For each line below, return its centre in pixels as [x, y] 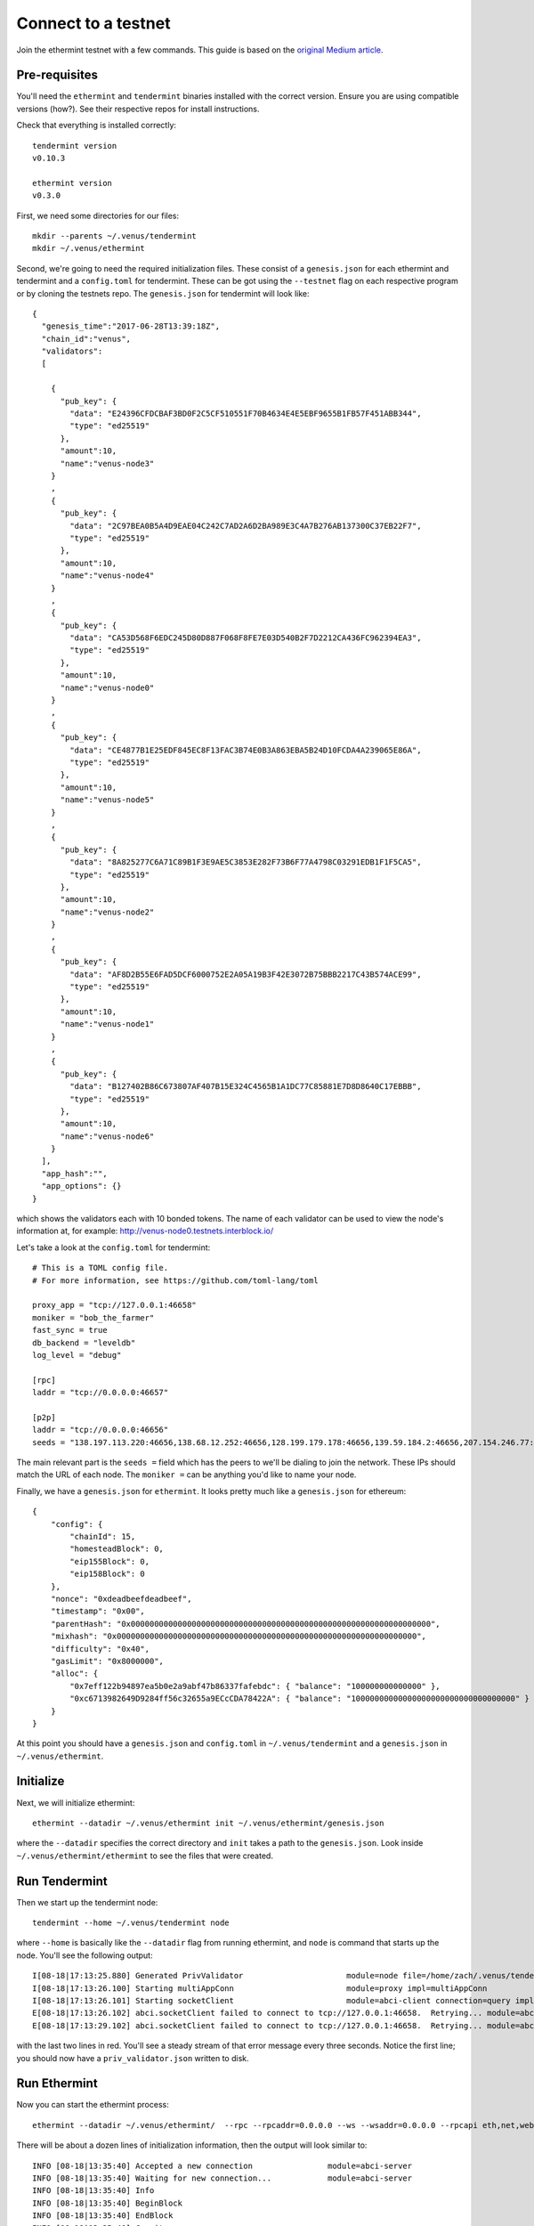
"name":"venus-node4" [107, 576]
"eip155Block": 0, [110, 1561]
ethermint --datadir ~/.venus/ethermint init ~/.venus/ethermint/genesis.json [208, 1823]
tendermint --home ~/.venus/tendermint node [131, 1923]
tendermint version [75, 146]
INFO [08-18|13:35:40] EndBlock [103, 2216]
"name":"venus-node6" [107, 1136]
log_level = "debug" [77, 1355]
